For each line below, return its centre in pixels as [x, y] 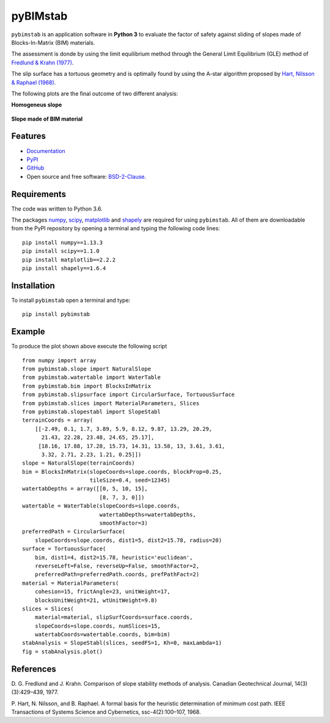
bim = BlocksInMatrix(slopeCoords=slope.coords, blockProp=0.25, [122, 472]
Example [28, 332]
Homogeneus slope [37, 105]
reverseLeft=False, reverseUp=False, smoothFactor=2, [117, 566]
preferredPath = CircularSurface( [74, 532]
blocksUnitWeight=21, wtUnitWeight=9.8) [96, 600]
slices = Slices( [48, 609]
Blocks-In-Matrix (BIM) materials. [53, 42]
